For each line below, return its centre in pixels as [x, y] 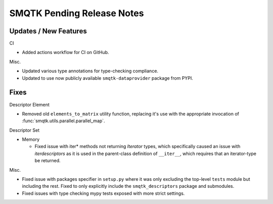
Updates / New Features [48, 31]
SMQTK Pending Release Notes [77, 13]
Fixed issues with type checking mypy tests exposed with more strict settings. [103, 193]
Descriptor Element [30, 105]
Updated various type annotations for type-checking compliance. [90, 71]
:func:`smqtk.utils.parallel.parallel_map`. [64, 121]
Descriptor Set [25, 130]
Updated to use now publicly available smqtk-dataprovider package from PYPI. [107, 78]
